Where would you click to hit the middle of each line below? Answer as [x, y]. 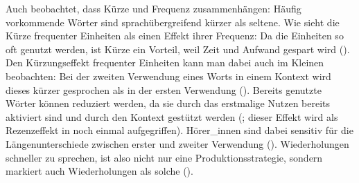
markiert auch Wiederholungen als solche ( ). [99, 171]
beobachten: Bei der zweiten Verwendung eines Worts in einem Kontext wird [168, 76]
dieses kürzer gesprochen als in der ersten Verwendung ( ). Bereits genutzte [164, 89]
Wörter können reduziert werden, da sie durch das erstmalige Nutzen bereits [168, 103]
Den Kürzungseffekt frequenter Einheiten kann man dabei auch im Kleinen [165, 62]
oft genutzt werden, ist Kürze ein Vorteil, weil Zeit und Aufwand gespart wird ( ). [178, 49]
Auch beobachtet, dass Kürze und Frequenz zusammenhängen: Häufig [154, 8]
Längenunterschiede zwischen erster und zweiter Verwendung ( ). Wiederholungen [177, 143]
